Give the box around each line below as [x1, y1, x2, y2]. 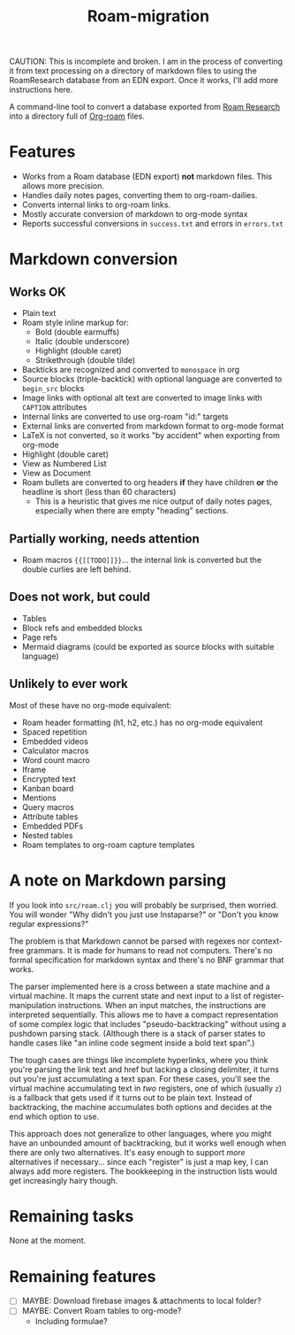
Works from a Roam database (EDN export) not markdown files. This [21, 171, 272, 182]
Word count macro [21, 754, 90, 765]
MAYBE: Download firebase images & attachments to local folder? [21, 1295, 262, 1307]
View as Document [21, 467, 91, 479]
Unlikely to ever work [9, 676, 128, 691]
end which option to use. [9, 1111, 100, 1122]
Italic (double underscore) [34, 336, 130, 347]
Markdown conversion [9, 250, 178, 269]
